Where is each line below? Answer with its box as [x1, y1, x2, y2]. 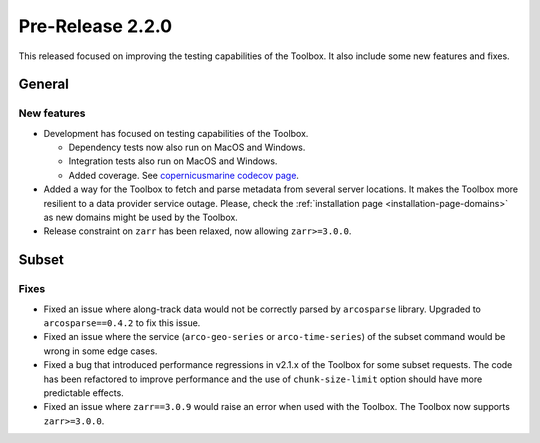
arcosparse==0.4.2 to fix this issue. [43, 316, 201, 329]
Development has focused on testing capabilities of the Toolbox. [43, 127, 309, 139]
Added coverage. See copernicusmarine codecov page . [68, 169, 300, 181]
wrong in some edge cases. [43, 345, 158, 357]
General [18, 76, 70, 93]
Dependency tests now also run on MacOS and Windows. [68, 141, 306, 154]
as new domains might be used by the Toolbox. [43, 211, 239, 224]
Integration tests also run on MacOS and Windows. [68, 155, 278, 167]
